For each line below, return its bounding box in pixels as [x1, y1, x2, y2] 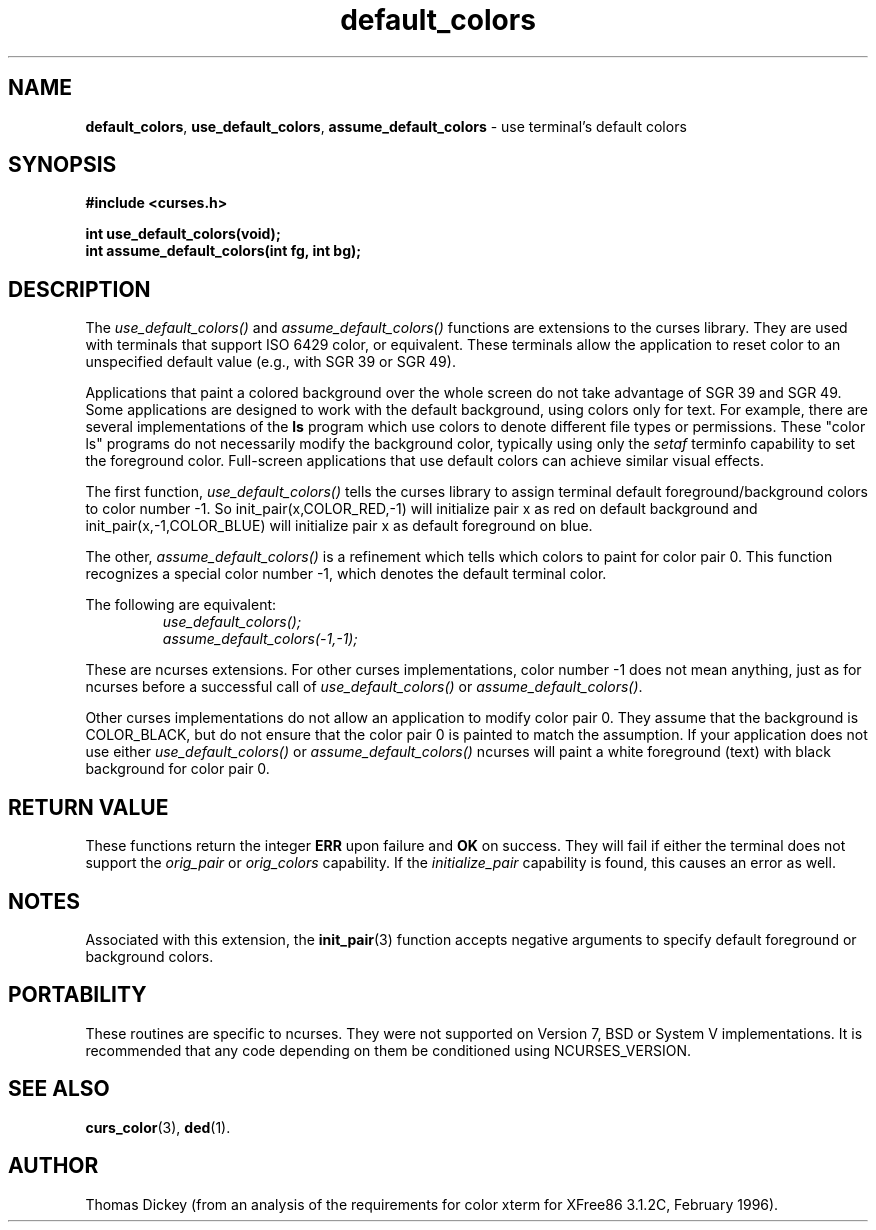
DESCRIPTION [8, 276, 151, 302]
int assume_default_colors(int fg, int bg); [85, 242, 362, 260]
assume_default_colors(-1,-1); [162, 630, 358, 648]
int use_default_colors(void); [85, 225, 281, 243]
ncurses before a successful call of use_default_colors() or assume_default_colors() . [85, 678, 643, 696]
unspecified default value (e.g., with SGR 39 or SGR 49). [85, 353, 456, 371]
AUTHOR [8, 1153, 99, 1179]
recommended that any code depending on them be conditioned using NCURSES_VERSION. [85, 1041, 691, 1059]
